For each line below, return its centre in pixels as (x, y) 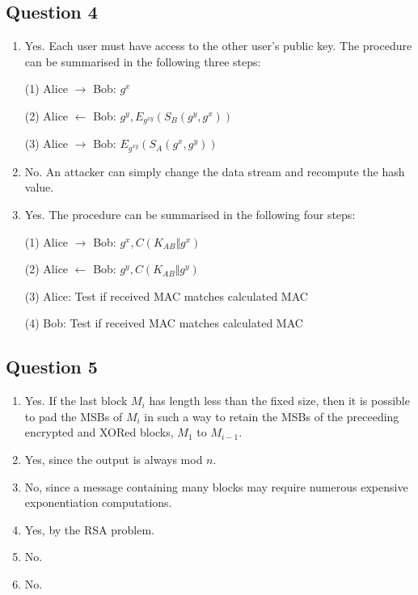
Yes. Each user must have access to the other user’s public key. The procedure (218, 46)
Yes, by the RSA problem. (89, 529)
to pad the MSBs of (74, 416)
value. (39, 187)
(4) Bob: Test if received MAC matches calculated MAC (164, 323)
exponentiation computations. (98, 502)
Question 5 (52, 367)
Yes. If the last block (76, 401)
